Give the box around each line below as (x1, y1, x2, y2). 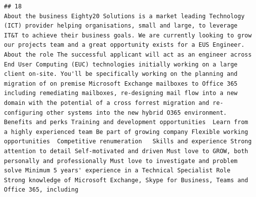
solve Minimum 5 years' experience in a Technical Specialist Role (4, 167, 231, 174)
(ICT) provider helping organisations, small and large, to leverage (4, 22, 238, 30)
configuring (4, 109, 43, 116)
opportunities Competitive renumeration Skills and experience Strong (4, 138, 252, 145)
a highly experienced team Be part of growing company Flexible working (4, 128, 248, 135)
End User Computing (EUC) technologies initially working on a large (4, 61, 238, 68)
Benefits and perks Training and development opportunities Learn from (4, 119, 248, 126)
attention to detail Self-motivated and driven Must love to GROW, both (4, 147, 248, 155)
